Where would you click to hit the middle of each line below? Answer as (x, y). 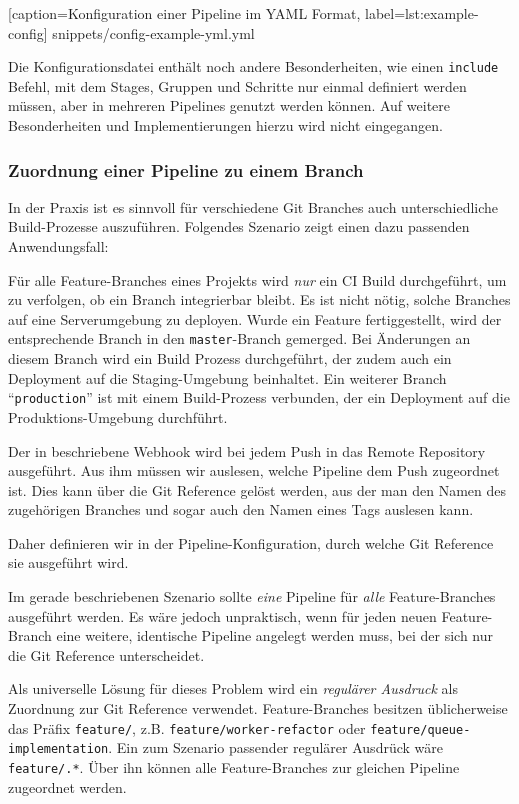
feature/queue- (420, 729)
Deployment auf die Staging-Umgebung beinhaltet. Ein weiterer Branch (227, 377)
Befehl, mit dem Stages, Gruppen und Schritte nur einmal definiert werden (237, 85)
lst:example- (442, 13)
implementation (58, 749)
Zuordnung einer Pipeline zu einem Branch (186, 169)
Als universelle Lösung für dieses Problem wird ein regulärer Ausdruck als (233, 688)
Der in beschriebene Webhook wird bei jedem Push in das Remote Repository (247, 450)
